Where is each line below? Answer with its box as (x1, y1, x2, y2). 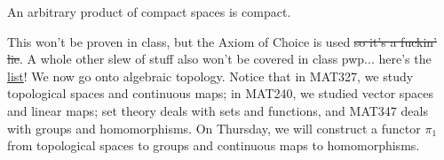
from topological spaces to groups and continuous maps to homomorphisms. (7, 136, 420, 155)
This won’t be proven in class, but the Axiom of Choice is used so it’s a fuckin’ (7, 32, 437, 50)
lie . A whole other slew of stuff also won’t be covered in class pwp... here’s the (7, 50, 432, 68)
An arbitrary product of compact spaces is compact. (7, 3, 291, 20)
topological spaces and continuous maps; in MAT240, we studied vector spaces (7, 84, 434, 103)
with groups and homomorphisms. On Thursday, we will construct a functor (7, 118, 421, 137)
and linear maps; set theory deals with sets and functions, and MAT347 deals (7, 101, 428, 119)
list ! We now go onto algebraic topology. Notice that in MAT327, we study (7, 66, 414, 85)
